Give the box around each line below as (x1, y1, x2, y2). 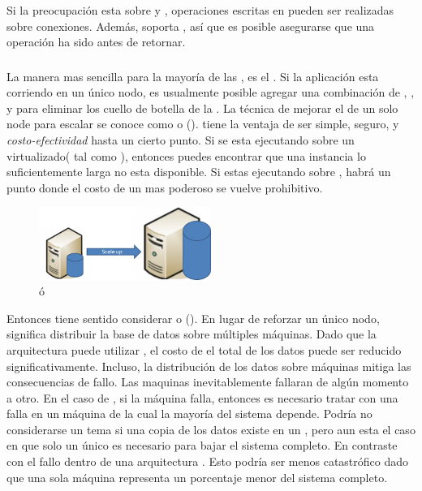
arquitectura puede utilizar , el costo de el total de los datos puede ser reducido (6, 341, 402, 358)
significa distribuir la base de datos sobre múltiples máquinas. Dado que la (6, 325, 377, 342)
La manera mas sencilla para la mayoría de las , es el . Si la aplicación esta (6, 67, 379, 84)
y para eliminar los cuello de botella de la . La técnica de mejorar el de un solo (6, 99, 398, 116)
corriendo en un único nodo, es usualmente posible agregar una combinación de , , (6, 84, 415, 101)
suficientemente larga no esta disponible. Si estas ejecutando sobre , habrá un (6, 163, 391, 180)
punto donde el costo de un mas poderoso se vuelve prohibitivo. (6, 179, 323, 196)
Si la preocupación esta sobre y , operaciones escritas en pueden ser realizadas (6, 2, 394, 18)
